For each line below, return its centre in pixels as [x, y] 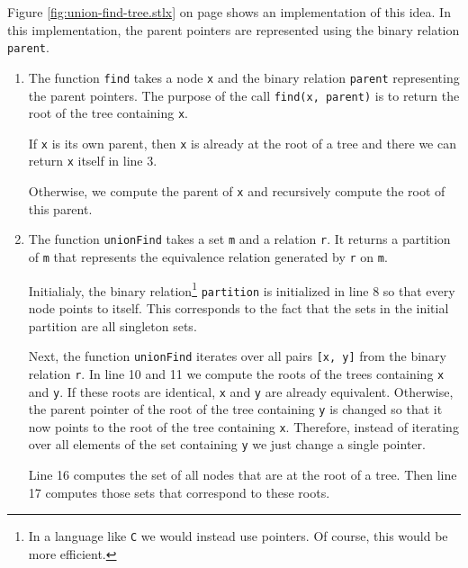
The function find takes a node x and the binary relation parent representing [244, 77]
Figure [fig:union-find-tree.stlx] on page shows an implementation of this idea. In [229, 12]
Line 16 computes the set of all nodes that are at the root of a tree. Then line [243, 475]
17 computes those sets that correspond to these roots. [179, 492]
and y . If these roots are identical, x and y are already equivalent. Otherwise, [241, 391]
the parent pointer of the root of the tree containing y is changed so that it [235, 409]
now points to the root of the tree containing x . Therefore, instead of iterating [243, 426]
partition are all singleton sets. [112, 325]
